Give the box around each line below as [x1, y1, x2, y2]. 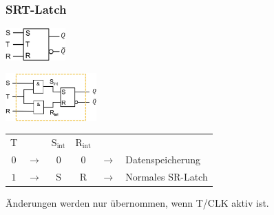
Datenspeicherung [125, 152, 201, 166]
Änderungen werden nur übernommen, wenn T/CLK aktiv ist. [6, 195, 269, 209]
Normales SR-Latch [125, 169, 208, 183]
